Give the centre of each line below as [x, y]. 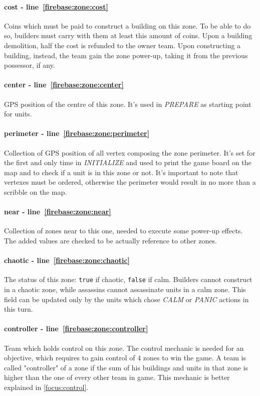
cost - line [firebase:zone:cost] [56, 6]
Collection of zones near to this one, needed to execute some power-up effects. [123, 231]
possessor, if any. [30, 65]
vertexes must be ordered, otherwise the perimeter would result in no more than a [130, 182]
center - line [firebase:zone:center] [64, 85]
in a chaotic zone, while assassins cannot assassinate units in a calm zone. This [125, 289]
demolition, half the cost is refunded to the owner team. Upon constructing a [122, 45]
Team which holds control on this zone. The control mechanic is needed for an [124, 348]
